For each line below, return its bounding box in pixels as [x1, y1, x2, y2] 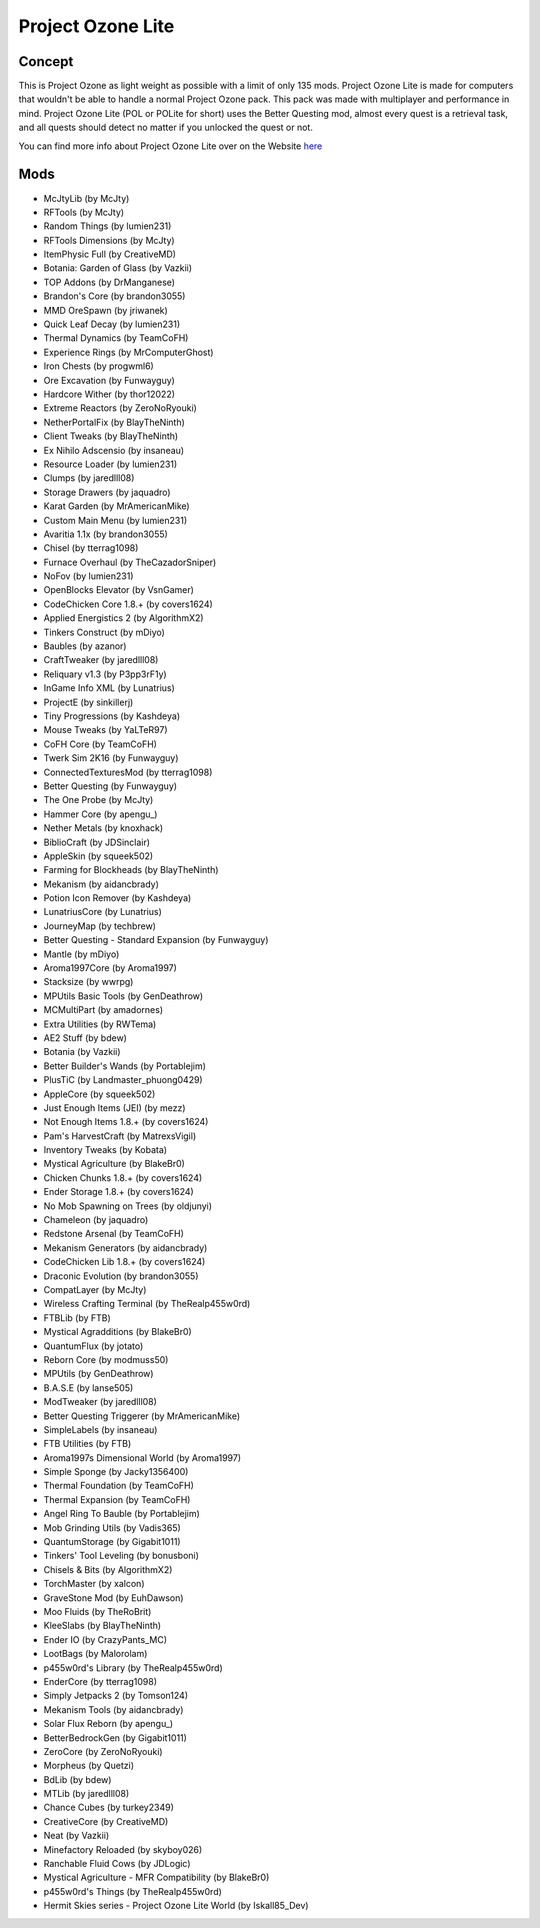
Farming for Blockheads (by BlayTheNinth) [43, 864, 219, 876]
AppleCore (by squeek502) [43, 1088, 156, 1100]
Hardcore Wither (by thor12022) [43, 388, 175, 400]
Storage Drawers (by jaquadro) [43, 486, 171, 498]
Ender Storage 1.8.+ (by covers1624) [43, 1186, 194, 1198]
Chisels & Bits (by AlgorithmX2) [43, 1563, 173, 1575]
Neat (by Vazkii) [43, 1830, 110, 1842]
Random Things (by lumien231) [43, 220, 172, 232]
